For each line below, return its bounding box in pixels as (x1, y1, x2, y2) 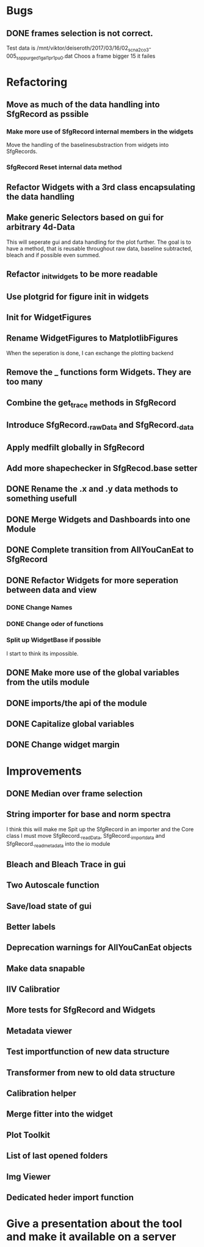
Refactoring (6, 75, 68, 89)
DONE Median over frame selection (6, 788, 143, 799)
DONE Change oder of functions (6, 619, 104, 628)
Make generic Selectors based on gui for (6, 213, 164, 223)
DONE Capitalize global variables (6, 718, 134, 729)
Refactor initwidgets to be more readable (6, 269, 158, 281)
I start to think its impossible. (6, 650, 79, 657)
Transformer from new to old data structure (6, 1067, 175, 1078)
